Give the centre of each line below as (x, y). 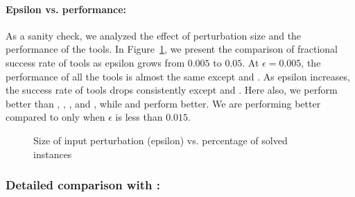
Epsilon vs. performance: (66, 9)
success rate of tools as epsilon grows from (95, 62)
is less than (139, 117)
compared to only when (55, 117)
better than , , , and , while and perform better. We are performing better (163, 103)
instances (53, 154)
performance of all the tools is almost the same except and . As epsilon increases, (178, 76)
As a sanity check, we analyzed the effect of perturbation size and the (154, 35)
